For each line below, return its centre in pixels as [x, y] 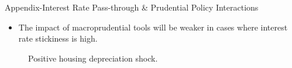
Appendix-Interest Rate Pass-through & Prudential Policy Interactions [132, 7]
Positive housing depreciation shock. [93, 58]
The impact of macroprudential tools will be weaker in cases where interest [153, 27]
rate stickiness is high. [58, 38]
